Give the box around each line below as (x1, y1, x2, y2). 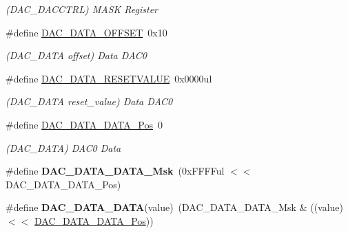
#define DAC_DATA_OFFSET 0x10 (6, 25, 167, 39)
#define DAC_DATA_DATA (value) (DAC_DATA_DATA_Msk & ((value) (6, 200, 344, 214)
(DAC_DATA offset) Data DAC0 (6, 48, 147, 63)
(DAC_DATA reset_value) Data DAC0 (6, 94, 173, 109)
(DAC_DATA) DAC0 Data (6, 140, 121, 155)
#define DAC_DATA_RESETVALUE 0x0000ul (6, 71, 212, 85)
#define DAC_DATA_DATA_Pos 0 (6, 117, 163, 131)
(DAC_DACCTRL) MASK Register (6, 2, 158, 16)
